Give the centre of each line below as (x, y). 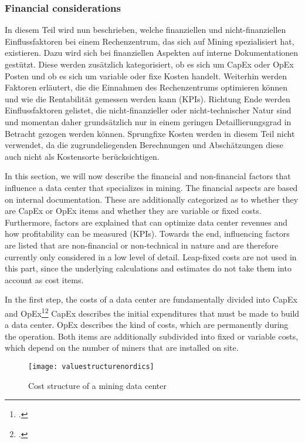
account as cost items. (44, 279)
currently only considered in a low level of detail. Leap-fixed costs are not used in (151, 256)
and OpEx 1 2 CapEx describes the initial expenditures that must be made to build (152, 312)
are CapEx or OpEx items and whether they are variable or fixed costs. (133, 211)
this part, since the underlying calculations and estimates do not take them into (148, 268)
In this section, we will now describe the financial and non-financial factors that (148, 176)
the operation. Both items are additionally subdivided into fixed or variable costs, (152, 336)
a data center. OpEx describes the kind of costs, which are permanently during (147, 325)
